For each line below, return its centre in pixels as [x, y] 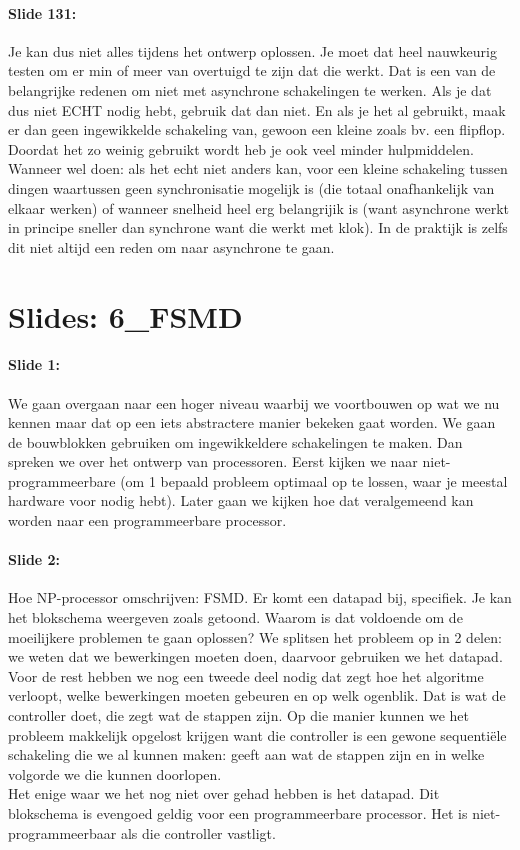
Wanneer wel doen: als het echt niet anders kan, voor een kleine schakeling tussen [258, 168]
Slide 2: [34, 559]
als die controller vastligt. [198, 832]
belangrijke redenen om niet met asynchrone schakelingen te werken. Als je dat [250, 89]
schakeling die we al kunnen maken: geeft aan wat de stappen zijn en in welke [246, 754]
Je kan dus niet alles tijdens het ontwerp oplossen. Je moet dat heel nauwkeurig [252, 50]
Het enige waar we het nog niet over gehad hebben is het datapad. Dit [224, 793]
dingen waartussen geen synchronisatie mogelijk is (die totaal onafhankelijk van [251, 187]
